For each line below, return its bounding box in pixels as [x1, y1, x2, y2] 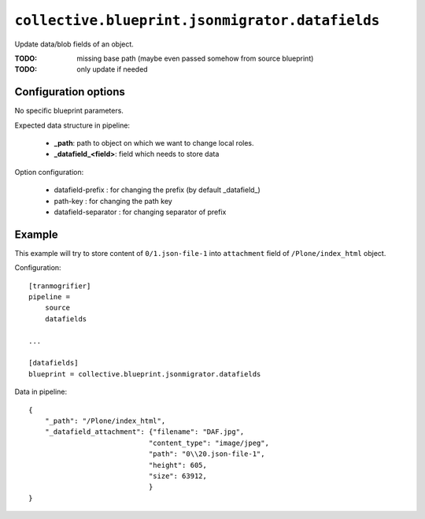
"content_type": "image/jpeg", [148, 438, 269, 447]
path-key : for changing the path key [54, 196, 172, 206]
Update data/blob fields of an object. [14, 39, 134, 49]
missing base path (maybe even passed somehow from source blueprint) [76, 54, 314, 63]
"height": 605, [148, 461, 208, 469]
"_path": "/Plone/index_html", [44, 416, 166, 425]
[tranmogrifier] [28, 281, 91, 291]
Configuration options [14, 85, 126, 98]
